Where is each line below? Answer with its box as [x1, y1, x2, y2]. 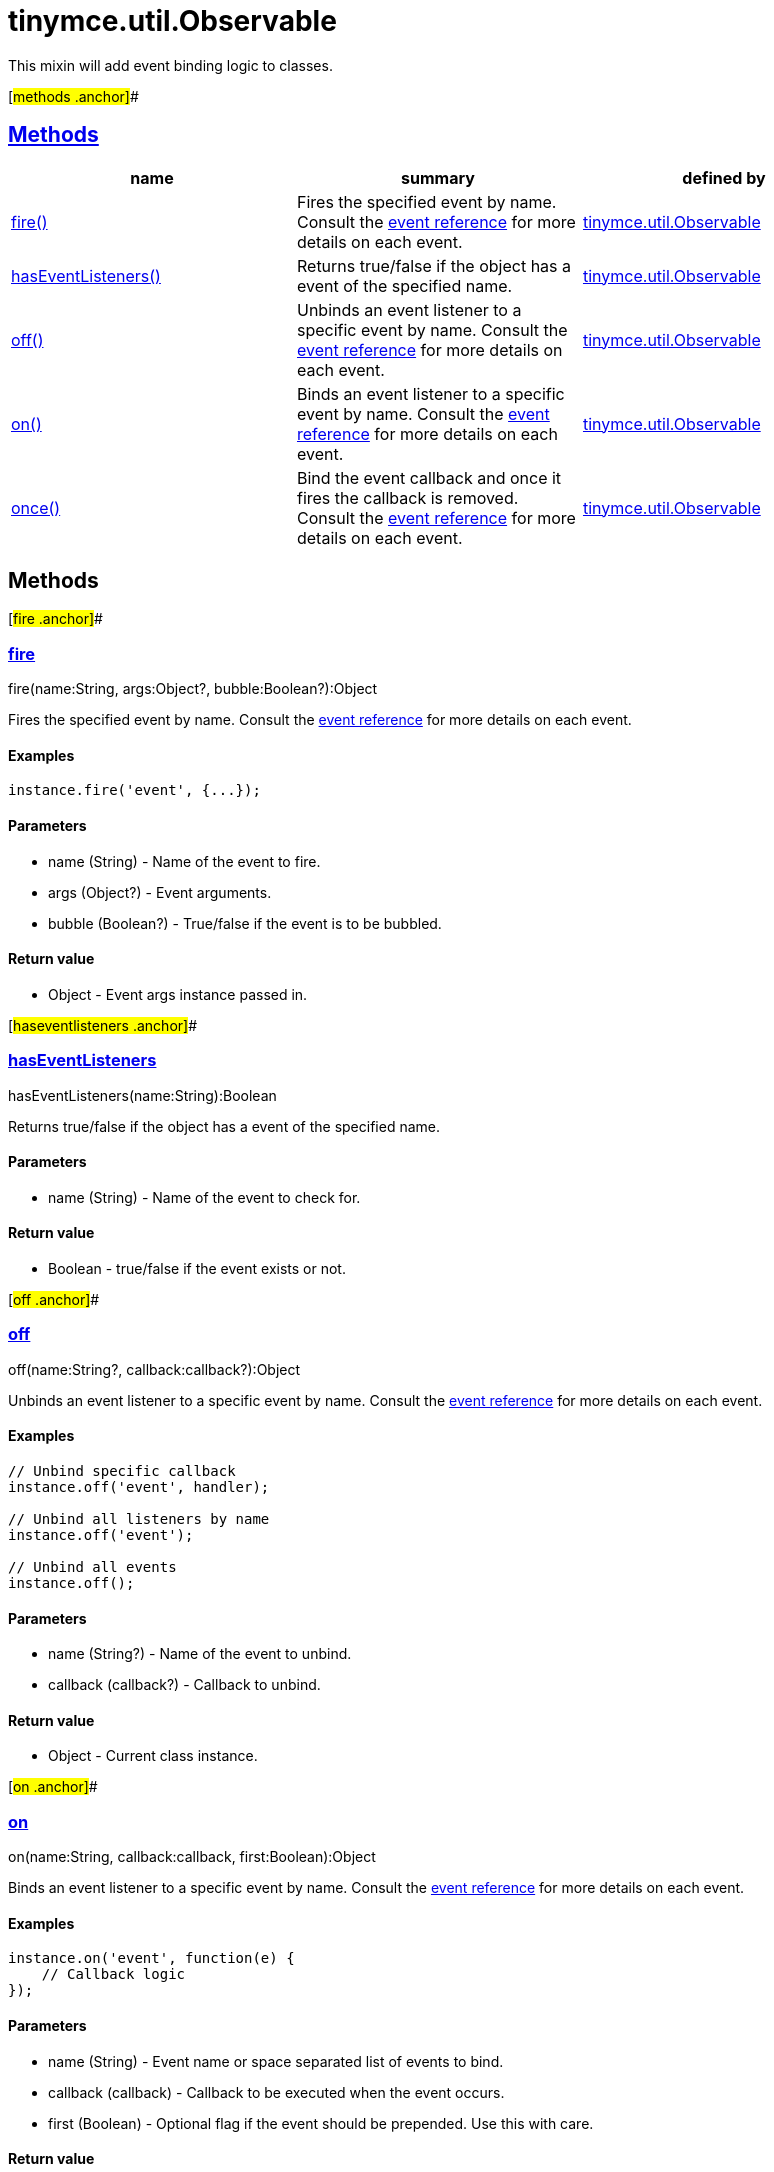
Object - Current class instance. [48, 1747, 258, 1765]
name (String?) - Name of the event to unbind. [48, 1645, 352, 1663]
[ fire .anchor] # [8, 610, 103, 628]
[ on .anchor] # [8, 1778, 98, 1796]
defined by [682, 167, 766, 188]
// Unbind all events [8, 1559, 177, 1575]
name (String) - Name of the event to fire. [48, 852, 321, 870]
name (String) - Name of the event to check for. [48, 1188, 361, 1206]
